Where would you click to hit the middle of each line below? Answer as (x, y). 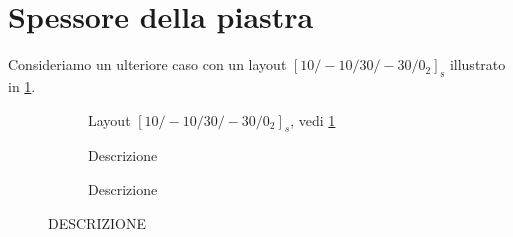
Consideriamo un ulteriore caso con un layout (147, 64)
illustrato (477, 64)
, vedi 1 (313, 119)
